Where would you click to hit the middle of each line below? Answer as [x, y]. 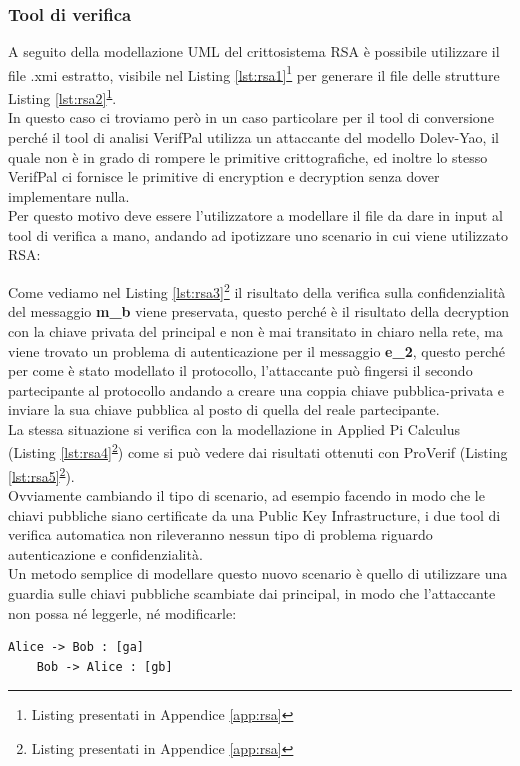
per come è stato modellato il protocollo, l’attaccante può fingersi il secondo [240, 370]
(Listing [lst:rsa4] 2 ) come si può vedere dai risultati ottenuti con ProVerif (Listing [258, 451]
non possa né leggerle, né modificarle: [122, 612]
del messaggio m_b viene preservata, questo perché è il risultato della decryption [258, 311]
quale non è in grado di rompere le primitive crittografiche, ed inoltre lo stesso [248, 156]
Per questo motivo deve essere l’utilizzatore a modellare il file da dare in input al [255, 215]
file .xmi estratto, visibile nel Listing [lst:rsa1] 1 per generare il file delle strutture [254, 73]
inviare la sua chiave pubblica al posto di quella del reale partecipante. [224, 409]
